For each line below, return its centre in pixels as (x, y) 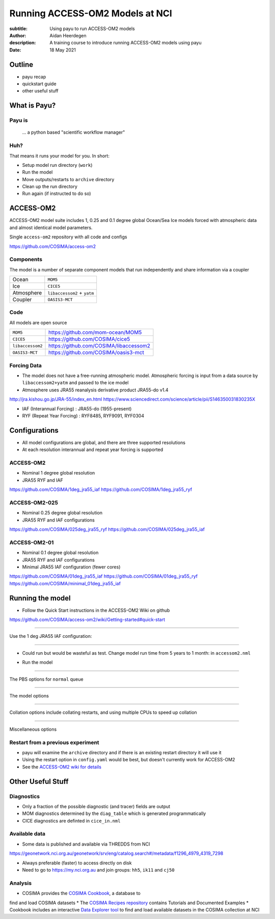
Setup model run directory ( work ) (57, 165)
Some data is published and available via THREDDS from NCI (86, 844)
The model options (29, 696)
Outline (21, 65)
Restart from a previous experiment (54, 742)
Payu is (19, 120)
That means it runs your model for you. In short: (59, 156)
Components (26, 259)
